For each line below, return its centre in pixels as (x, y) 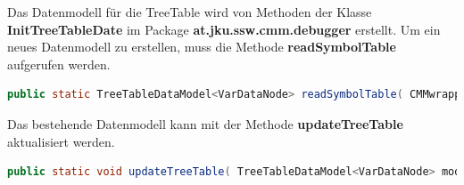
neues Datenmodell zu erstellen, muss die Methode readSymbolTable (202, 47)
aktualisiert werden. (61, 141)
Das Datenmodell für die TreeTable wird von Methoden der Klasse (190, 12)
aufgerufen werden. (59, 64)
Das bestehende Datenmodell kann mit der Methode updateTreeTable (205, 123)
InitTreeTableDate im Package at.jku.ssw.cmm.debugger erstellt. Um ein (224, 29)
